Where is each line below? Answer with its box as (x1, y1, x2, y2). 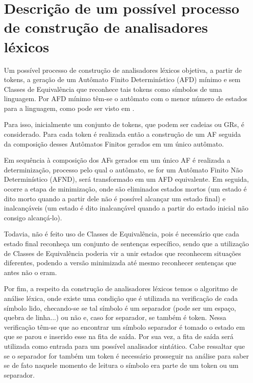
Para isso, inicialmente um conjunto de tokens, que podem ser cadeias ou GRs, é (4, 119, 244, 129)
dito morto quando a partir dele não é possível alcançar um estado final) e (4, 193, 226, 203)
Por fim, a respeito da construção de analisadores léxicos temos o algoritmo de (4, 283, 238, 294)
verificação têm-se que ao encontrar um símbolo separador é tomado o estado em (4, 321, 245, 332)
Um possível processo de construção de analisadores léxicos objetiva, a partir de (4, 64, 242, 75)
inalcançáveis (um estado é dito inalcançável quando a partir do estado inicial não (4, 203, 249, 213)
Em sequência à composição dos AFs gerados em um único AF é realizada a (4, 155, 231, 165)
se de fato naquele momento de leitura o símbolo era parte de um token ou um (4, 360, 239, 370)
